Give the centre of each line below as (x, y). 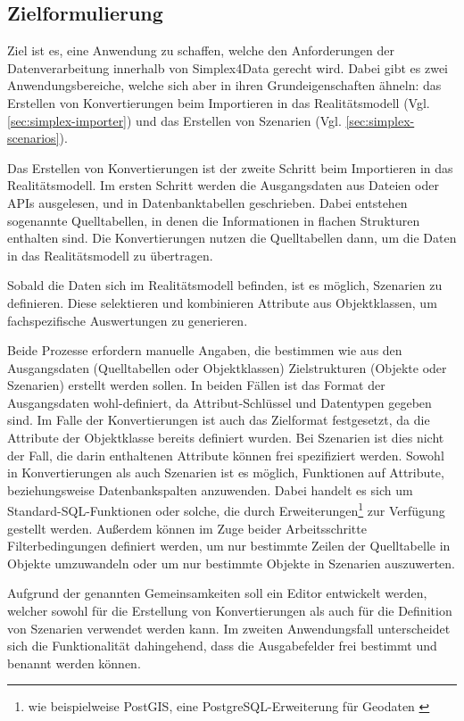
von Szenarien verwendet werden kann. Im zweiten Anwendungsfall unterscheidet (229, 628)
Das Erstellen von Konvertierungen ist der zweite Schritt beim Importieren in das (230, 167)
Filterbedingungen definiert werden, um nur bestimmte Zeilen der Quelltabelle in (229, 546)
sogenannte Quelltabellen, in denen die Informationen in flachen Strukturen (214, 220)
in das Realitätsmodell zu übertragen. (110, 255)
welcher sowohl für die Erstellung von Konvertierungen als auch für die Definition (230, 611)
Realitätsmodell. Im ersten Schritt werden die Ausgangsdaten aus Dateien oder (223, 185)
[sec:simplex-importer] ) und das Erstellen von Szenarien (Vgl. (174, 120)
